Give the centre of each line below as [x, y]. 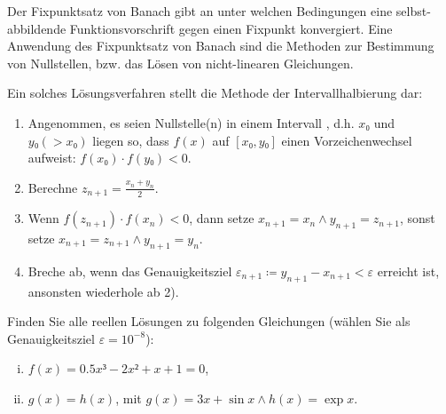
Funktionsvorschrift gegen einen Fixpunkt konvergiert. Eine [231, 28]
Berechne [53, 187]
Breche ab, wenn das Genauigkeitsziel [130, 271]
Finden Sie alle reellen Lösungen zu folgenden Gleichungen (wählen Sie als [209, 321]
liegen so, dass [131, 140]
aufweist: [52, 158]
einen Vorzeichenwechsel [347, 140]
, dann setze [222, 218]
